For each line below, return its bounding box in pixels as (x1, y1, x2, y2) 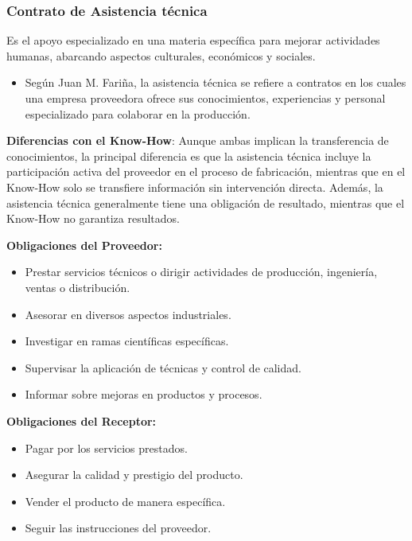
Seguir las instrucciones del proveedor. (25, 520, 212, 536)
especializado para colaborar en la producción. (25, 105, 251, 122)
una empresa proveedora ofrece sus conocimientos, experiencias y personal (25, 90, 386, 106)
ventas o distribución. (25, 278, 130, 295)
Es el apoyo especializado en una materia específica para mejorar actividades (6, 32, 380, 49)
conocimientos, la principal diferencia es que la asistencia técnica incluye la (6, 147, 371, 164)
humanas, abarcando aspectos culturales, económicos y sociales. (6, 47, 316, 64)
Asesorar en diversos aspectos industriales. (25, 306, 231, 322)
